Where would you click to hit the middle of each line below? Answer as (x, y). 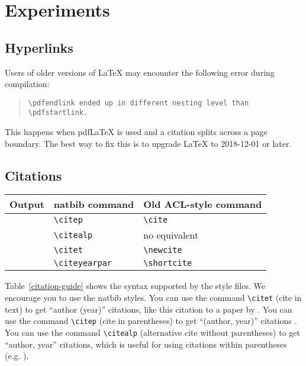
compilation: (27, 84)
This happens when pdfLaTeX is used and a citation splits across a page (136, 132)
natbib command (94, 204)
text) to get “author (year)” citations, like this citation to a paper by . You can (149, 309)
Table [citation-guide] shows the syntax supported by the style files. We (135, 286)
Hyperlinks (39, 47)
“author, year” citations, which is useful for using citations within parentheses (146, 344)
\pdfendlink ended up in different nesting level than (138, 103)
